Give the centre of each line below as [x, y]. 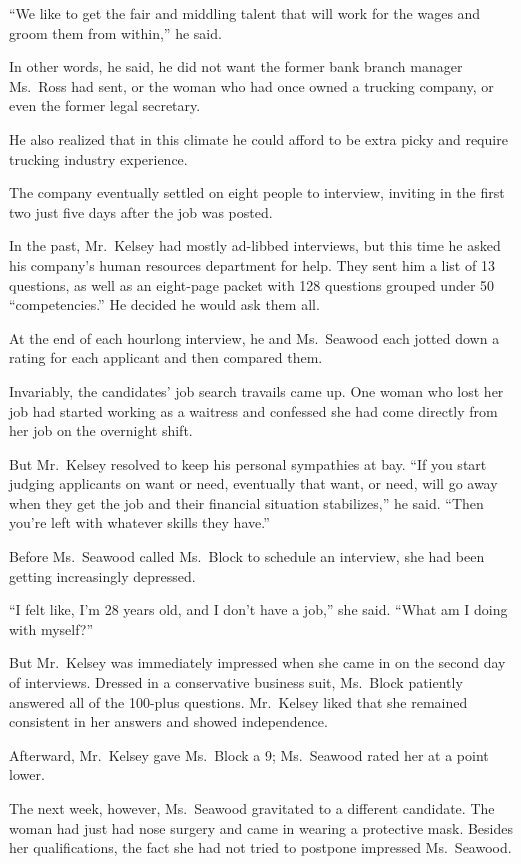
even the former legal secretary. [105, 105]
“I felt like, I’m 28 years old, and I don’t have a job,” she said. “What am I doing [258, 609]
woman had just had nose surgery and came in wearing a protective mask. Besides [261, 827]
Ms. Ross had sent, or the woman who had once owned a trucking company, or [251, 85]
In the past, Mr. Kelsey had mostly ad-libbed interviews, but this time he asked [255, 245]
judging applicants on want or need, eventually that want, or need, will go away [253, 483]
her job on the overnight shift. [101, 430]
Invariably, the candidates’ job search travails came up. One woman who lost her [256, 390]
